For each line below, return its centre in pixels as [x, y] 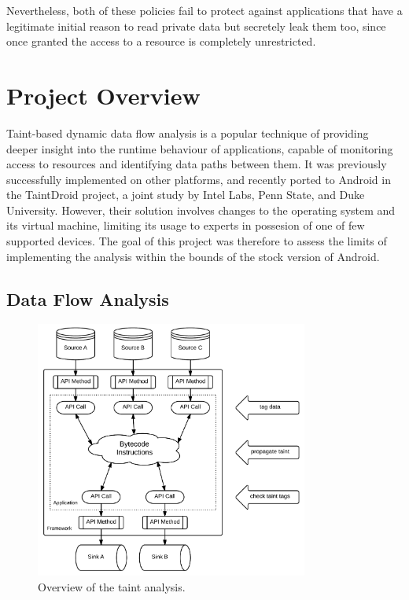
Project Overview [103, 95]
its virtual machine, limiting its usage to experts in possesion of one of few [186, 225]
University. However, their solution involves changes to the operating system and [201, 210]
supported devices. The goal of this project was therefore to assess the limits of [197, 241]
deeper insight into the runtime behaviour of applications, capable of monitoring [200, 148]
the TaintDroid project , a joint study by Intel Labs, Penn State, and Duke [186, 195]
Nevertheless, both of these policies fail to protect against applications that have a [204, 10]
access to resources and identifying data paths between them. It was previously [197, 164]
